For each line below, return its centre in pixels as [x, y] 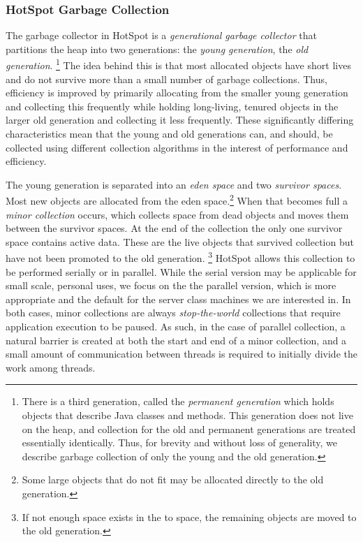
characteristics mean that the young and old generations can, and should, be [169, 134]
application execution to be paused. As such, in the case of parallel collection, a [176, 327]
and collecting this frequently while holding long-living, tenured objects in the [172, 106]
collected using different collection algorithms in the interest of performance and [177, 147]
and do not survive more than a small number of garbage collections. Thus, [166, 79]
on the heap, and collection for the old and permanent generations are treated [189, 429]
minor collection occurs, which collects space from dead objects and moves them [177, 214]
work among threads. [51, 367]
